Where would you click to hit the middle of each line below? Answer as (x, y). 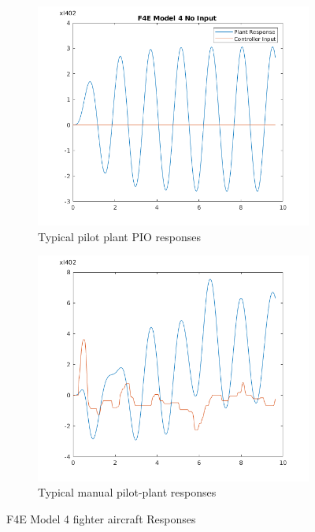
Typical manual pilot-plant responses (127, 492)
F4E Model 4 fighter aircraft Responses (101, 519)
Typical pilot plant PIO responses (119, 236)
